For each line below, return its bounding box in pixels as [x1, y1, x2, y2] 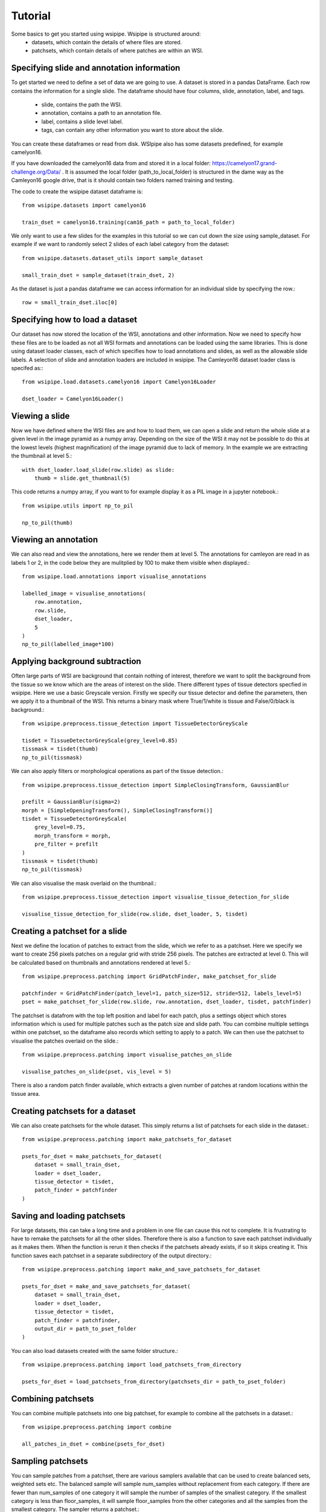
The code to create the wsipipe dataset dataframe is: [11, 187, 143, 195]
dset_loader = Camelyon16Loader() [22, 396, 124, 402]
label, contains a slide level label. [41, 118, 123, 125]
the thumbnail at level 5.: [11, 452, 72, 460]
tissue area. [11, 1090, 40, 1097]
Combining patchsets [11, 1393, 94, 1404]
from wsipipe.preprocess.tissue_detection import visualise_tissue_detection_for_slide [22, 894, 290, 901]
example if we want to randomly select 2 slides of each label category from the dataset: [11, 241, 229, 248]
